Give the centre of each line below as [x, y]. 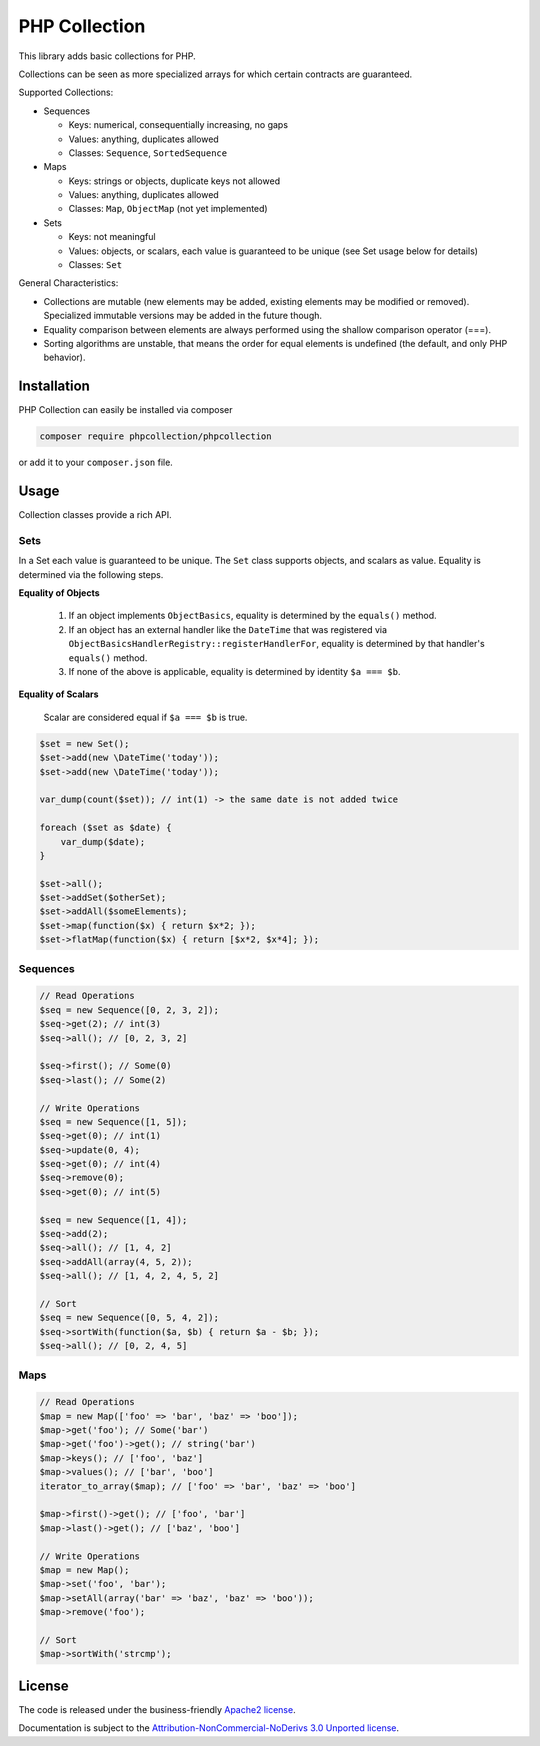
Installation [54, 386]
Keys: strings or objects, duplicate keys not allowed [174, 181]
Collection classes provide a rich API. [95, 515]
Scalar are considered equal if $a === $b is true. [145, 717]
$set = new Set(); [84, 743]
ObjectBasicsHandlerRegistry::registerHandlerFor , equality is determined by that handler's [276, 644]
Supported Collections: [66, 92]
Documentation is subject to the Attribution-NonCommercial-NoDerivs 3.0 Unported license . [209, 1728]
